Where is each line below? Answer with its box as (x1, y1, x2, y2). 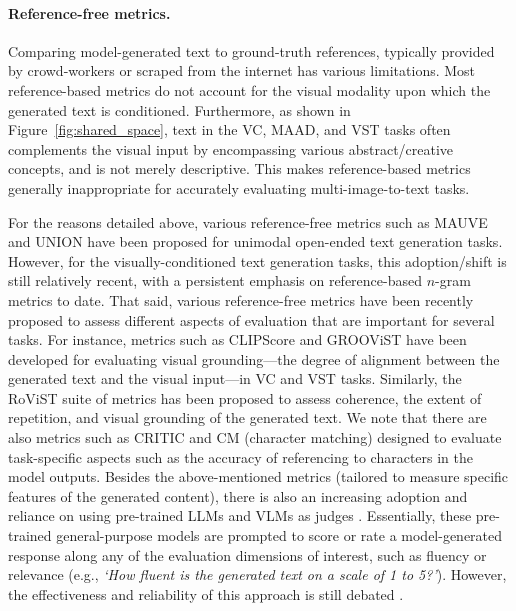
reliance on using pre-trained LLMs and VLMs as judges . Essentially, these (8, 505, 472, 526)
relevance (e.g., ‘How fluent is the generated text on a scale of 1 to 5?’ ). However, (8, 564, 507, 585)
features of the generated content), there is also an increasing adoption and (8, 485, 468, 506)
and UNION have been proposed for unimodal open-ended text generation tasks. (8, 231, 503, 252)
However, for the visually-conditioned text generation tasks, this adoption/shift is (8, 250, 507, 271)
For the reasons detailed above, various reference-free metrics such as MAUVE (8, 211, 488, 232)
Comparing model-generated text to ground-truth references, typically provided (8, 40, 495, 61)
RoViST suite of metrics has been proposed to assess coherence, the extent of (8, 387, 482, 408)
